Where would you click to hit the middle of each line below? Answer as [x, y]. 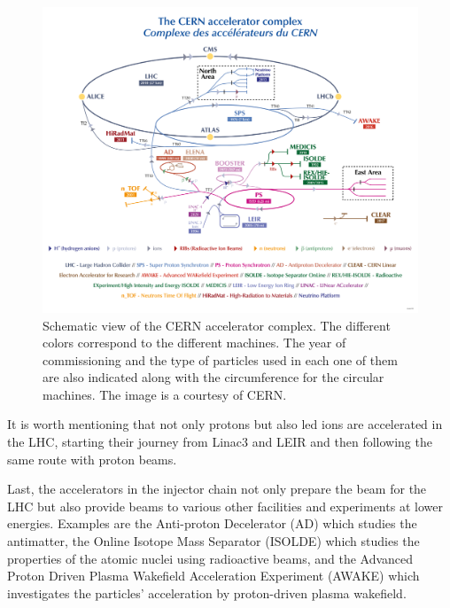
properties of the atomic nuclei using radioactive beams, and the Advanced [210, 558]
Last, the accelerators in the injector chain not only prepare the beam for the [217, 489]
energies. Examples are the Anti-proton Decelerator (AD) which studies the [212, 523]
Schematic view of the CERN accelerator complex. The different [217, 325]
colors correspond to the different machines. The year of [194, 343]
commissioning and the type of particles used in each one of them [220, 359]
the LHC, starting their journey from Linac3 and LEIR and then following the [220, 442]
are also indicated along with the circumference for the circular [213, 377]
